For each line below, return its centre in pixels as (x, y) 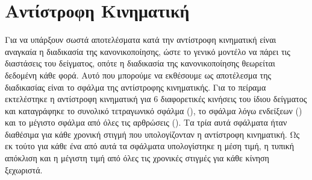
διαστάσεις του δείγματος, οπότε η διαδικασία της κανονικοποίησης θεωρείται (140, 63)
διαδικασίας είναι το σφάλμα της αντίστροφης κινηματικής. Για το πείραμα (136, 87)
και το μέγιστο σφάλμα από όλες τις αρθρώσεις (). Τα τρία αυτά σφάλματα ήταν (146, 122)
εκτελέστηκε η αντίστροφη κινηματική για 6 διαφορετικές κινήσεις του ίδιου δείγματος (156, 99)
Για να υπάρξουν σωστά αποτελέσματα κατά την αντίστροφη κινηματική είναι (141, 40)
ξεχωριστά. (24, 169)
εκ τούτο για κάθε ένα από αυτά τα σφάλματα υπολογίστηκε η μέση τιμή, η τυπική (150, 146)
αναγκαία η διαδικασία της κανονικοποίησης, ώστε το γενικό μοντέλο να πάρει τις (148, 51)
